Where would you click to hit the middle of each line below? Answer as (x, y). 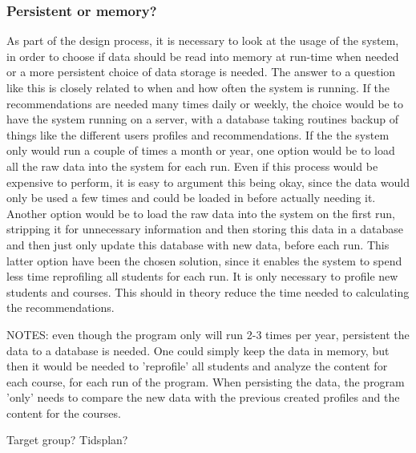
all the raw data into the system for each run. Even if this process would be (192, 166)
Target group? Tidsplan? (67, 440)
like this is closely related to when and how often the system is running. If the (198, 87)
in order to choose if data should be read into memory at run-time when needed (203, 56)
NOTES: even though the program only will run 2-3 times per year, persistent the (208, 334)
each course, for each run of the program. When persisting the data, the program (206, 381)
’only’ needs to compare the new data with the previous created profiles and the (203, 397)
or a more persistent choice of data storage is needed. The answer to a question (201, 72)
